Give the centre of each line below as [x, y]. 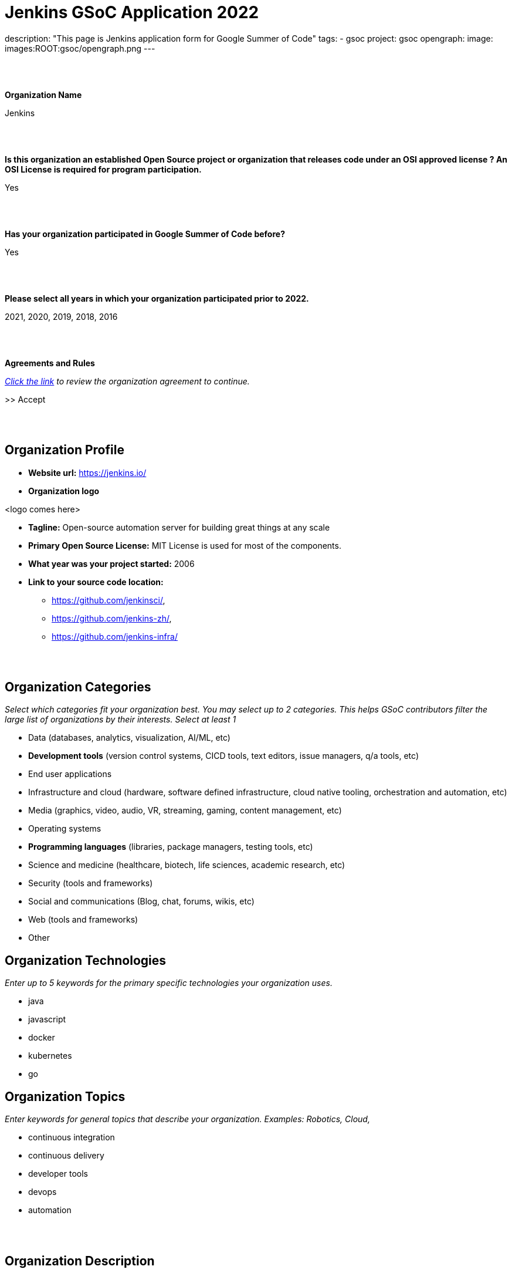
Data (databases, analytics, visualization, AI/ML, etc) [129, 738]
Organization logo [64, 491]
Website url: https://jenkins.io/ [87, 472]
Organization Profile [65, 450]
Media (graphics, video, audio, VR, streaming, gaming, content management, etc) [185, 811]
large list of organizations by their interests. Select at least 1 [121, 720]
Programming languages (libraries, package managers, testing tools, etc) [171, 847]
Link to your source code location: [96, 582]
